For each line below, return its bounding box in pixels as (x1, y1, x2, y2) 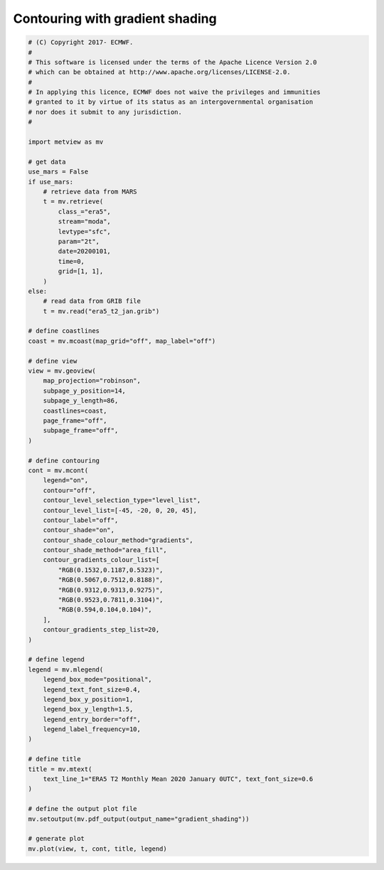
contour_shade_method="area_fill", (43, 546, 167, 554)
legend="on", (43, 477, 89, 484)
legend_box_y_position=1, (43, 695, 134, 704)
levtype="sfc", (58, 228, 112, 235)
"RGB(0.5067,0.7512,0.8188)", (58, 576, 164, 584)
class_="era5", (58, 207, 112, 216)
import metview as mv (28, 138, 104, 146)
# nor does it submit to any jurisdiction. (28, 107, 183, 116)
